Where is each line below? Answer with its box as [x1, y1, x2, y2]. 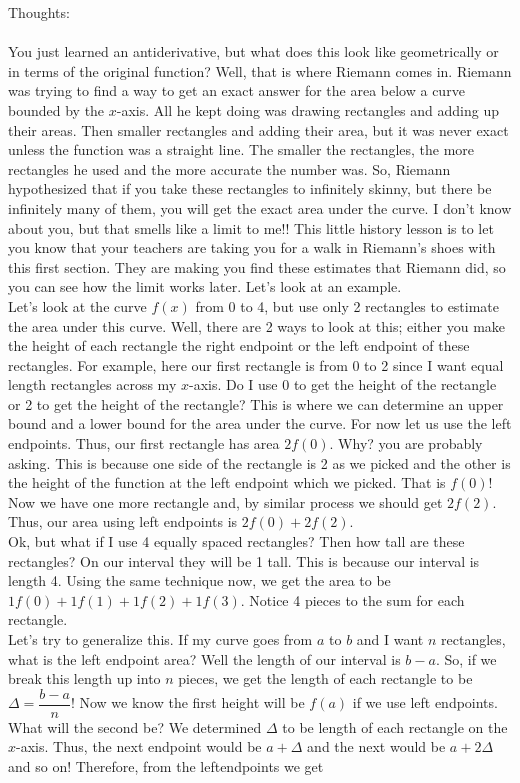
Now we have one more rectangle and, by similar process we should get [8, 491, 443, 512]
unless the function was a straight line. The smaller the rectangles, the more [8, 139, 475, 160]
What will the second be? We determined [8, 716, 262, 737]
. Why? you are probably [329, 433, 483, 454]
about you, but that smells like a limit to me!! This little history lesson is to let [8, 217, 494, 238]
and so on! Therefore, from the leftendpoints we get [8, 756, 324, 777]
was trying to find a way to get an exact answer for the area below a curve [8, 80, 465, 101]
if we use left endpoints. [352, 692, 498, 713]
